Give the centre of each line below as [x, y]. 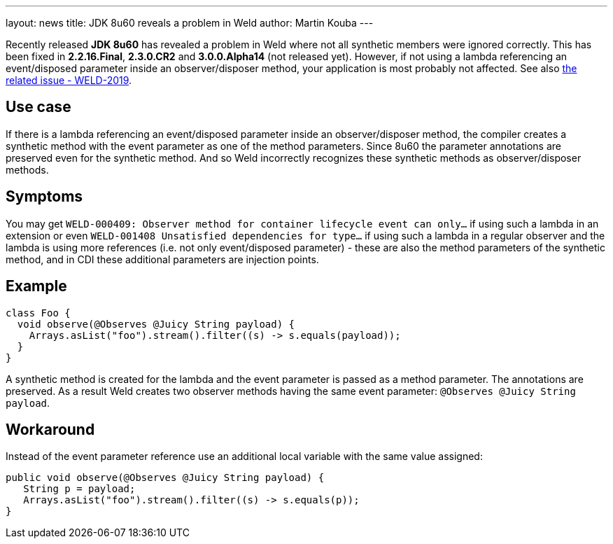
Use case [38, 107]
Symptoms [44, 197]
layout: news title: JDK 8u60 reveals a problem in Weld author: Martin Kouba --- [190, 23]
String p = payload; [79, 489]
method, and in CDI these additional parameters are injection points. [162, 259]
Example [36, 286]
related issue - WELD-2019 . [69, 80]
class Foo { [38, 313]
